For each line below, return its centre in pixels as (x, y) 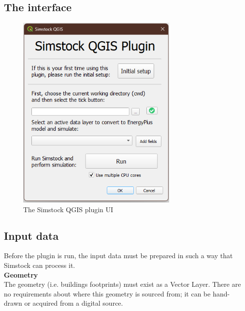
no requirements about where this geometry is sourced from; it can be (107, 293)
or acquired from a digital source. (74, 303)
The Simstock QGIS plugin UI (68, 209)
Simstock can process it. (40, 265)
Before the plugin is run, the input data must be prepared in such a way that (118, 256)
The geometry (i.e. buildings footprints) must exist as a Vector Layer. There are (122, 284)
